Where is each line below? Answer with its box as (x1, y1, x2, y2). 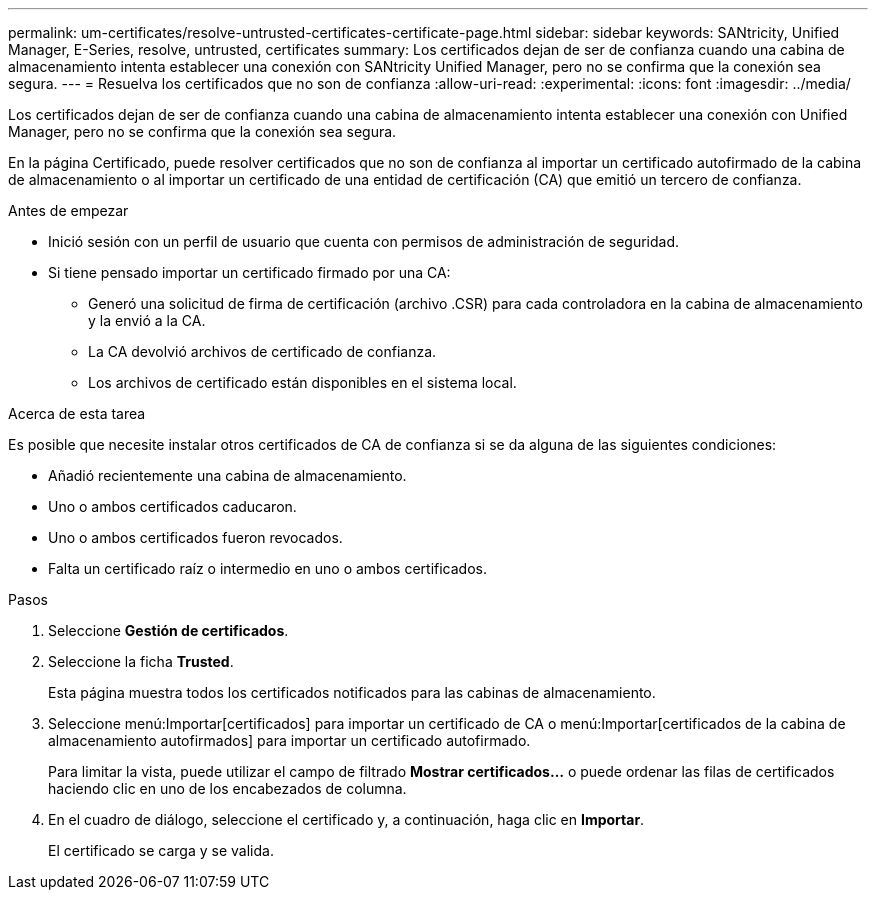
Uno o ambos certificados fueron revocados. (48, 529, 343, 546)
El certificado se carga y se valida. (48, 842, 274, 859)
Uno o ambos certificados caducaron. (48, 498, 297, 515)
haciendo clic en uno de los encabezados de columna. (48, 780, 407, 797)
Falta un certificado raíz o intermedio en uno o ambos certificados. (48, 560, 487, 577)
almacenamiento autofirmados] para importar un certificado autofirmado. (48, 732, 531, 749)
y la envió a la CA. (88, 312, 206, 329)
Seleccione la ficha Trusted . (48, 653, 234, 670)
